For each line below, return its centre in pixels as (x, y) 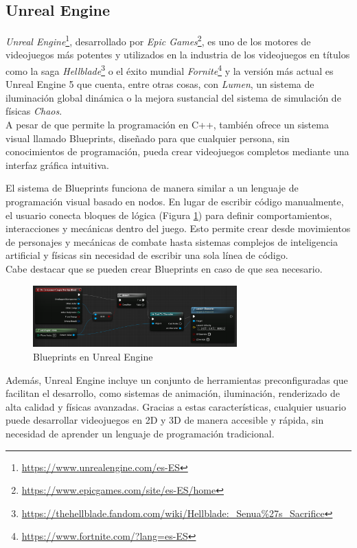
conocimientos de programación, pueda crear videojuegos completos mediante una (177, 151)
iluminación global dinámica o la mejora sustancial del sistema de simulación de (173, 97)
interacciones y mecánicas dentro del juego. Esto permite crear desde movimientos (178, 228)
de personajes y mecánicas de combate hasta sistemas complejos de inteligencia (172, 241)
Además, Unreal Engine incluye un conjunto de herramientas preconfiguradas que (177, 379)
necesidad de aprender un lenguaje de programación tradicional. (140, 434)
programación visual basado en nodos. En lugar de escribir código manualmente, (175, 202)
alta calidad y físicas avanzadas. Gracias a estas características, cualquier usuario (176, 406)
